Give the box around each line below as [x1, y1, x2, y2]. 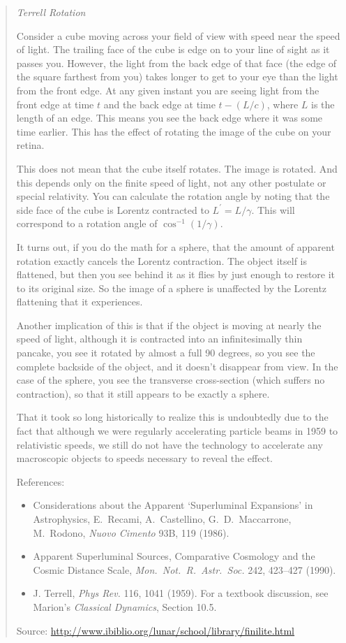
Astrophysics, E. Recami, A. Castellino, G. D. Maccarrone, [33, 512, 292, 526]
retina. [16, 138, 45, 152]
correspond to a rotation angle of [16, 216, 158, 231]
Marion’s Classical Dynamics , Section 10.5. [33, 599, 217, 614]
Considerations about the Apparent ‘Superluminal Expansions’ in [33, 498, 313, 512]
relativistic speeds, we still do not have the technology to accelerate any [16, 437, 323, 451]
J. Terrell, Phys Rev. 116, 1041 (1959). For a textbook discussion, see [33, 586, 329, 600]
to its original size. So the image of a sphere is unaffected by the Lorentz [16, 280, 327, 295]
